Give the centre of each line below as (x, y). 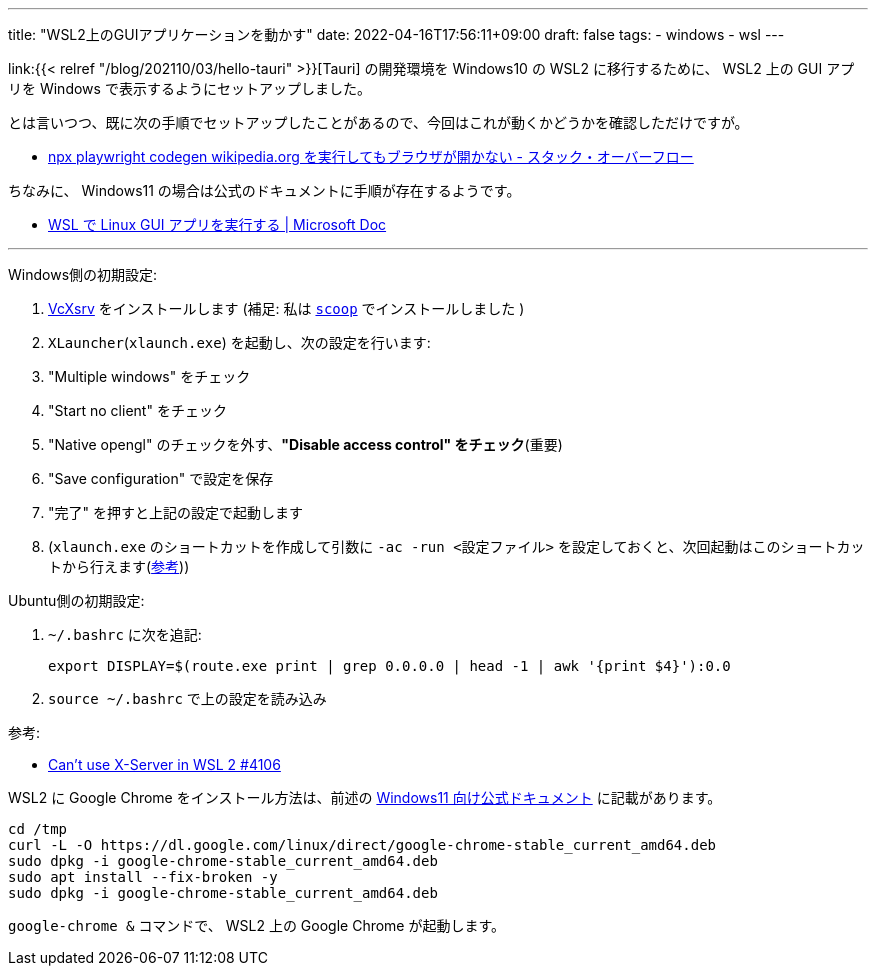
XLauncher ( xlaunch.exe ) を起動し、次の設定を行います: (239, 342)
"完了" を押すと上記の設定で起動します (175, 512)
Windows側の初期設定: (83, 274)
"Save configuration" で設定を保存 (161, 478)
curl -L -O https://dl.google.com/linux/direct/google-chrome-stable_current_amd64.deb (362, 845)
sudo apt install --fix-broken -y (143, 877)
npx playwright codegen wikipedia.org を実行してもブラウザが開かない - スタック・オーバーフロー (371, 156)
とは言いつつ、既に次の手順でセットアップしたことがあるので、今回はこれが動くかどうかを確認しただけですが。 (378, 122)
